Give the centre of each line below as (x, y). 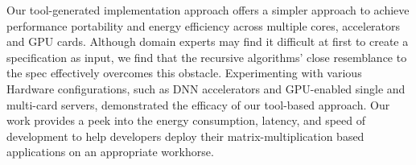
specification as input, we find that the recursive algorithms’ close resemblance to (207, 57)
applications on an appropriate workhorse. (110, 152)
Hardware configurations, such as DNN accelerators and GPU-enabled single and (206, 88)
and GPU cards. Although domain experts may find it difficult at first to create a (208, 41)
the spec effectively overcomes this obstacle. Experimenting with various (184, 73)
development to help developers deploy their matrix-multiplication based (185, 136)
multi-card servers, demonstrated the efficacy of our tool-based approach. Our (198, 104)
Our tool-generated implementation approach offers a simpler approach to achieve (208, 10)
